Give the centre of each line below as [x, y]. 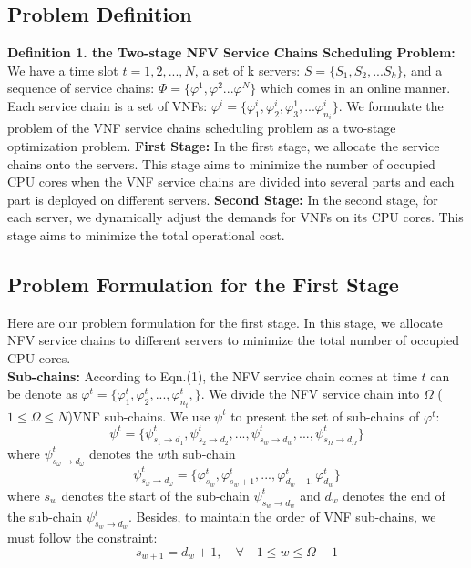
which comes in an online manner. [356, 88]
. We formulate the [391, 105]
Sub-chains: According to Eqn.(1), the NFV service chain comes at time [212, 375]
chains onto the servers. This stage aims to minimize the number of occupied [221, 163]
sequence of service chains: [81, 88]
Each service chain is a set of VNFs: [108, 105]
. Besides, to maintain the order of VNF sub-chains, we [282, 516]
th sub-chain [201, 453]
